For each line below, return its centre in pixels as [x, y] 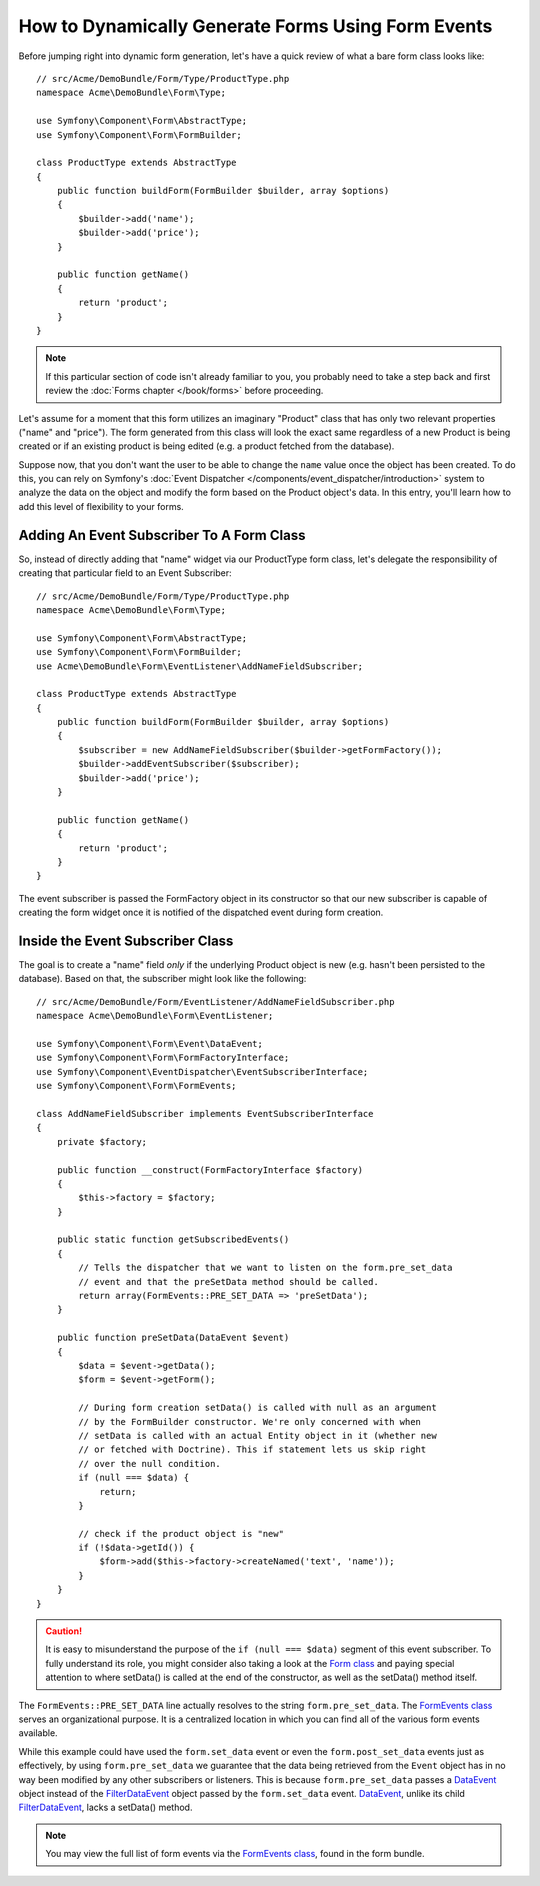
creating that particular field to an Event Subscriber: [125, 573]
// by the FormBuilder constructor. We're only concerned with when [250, 1421]
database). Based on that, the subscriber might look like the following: [162, 979]
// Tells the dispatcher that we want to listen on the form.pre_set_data [265, 1268]
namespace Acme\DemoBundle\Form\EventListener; [155, 1016]
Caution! [64, 1631]
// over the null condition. [150, 1463]
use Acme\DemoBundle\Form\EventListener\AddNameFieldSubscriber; [200, 666]
